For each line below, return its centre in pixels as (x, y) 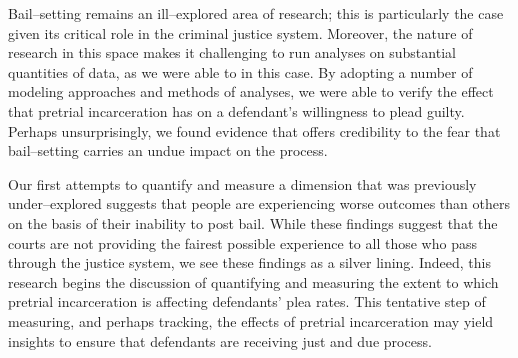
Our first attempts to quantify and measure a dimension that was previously (242, 183)
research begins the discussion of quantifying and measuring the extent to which (253, 281)
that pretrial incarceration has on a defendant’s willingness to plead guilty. (236, 110)
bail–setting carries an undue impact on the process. (168, 150)
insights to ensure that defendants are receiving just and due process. (220, 340)
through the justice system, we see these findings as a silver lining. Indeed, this (249, 262)
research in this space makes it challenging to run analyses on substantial (232, 52)
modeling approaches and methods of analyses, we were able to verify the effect (251, 91)
